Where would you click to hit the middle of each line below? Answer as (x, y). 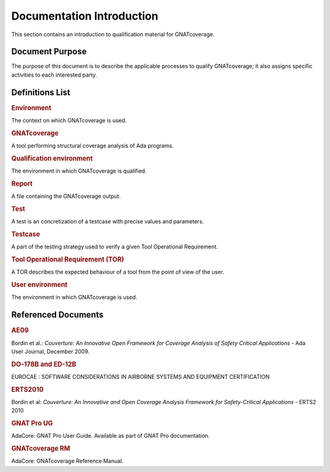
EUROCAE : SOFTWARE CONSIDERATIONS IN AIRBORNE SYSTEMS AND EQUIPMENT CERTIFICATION (141, 376)
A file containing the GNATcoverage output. (66, 197)
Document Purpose (49, 52)
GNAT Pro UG (32, 424)
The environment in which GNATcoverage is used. (74, 298)
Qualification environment (52, 158)
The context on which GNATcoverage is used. (69, 121)
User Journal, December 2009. (50, 351)
